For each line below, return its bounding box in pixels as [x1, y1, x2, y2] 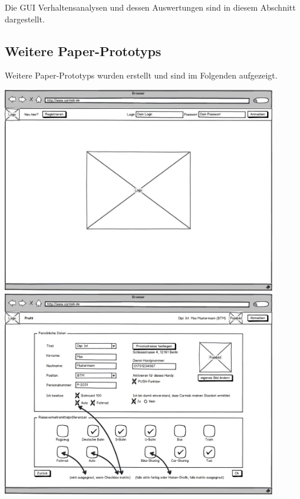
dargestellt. [5, 12, 45, 25]
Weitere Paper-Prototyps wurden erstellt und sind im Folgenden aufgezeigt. [5, 69, 278, 81]
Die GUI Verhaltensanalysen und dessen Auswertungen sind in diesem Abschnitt [5, 1, 296, 13]
